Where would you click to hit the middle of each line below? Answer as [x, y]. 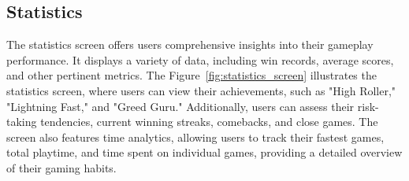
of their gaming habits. [61, 167]
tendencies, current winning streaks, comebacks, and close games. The [209, 122]
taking [22, 122]
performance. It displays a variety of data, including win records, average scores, [200, 59]
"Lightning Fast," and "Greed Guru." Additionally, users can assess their [180, 106]
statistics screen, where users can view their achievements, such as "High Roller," [201, 90]
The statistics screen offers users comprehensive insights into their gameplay [190, 44]
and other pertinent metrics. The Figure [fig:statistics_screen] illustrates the [191, 75]
